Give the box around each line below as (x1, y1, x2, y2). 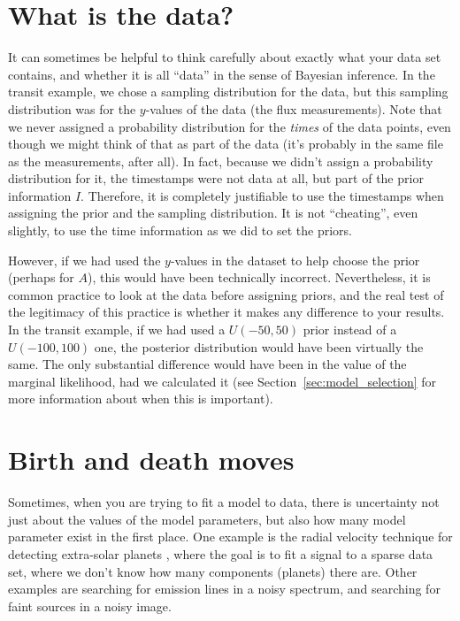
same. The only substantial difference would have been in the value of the (8, 355, 407, 373)
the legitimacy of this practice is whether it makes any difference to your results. (8, 303, 445, 321)
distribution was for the (8, 99, 136, 118)
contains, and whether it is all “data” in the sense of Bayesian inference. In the (8, 65, 435, 83)
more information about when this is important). (8, 389, 273, 408)
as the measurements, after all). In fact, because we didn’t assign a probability (8, 151, 433, 170)
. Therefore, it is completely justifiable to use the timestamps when (80, 186, 444, 204)
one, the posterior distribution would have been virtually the (94, 337, 424, 356)
